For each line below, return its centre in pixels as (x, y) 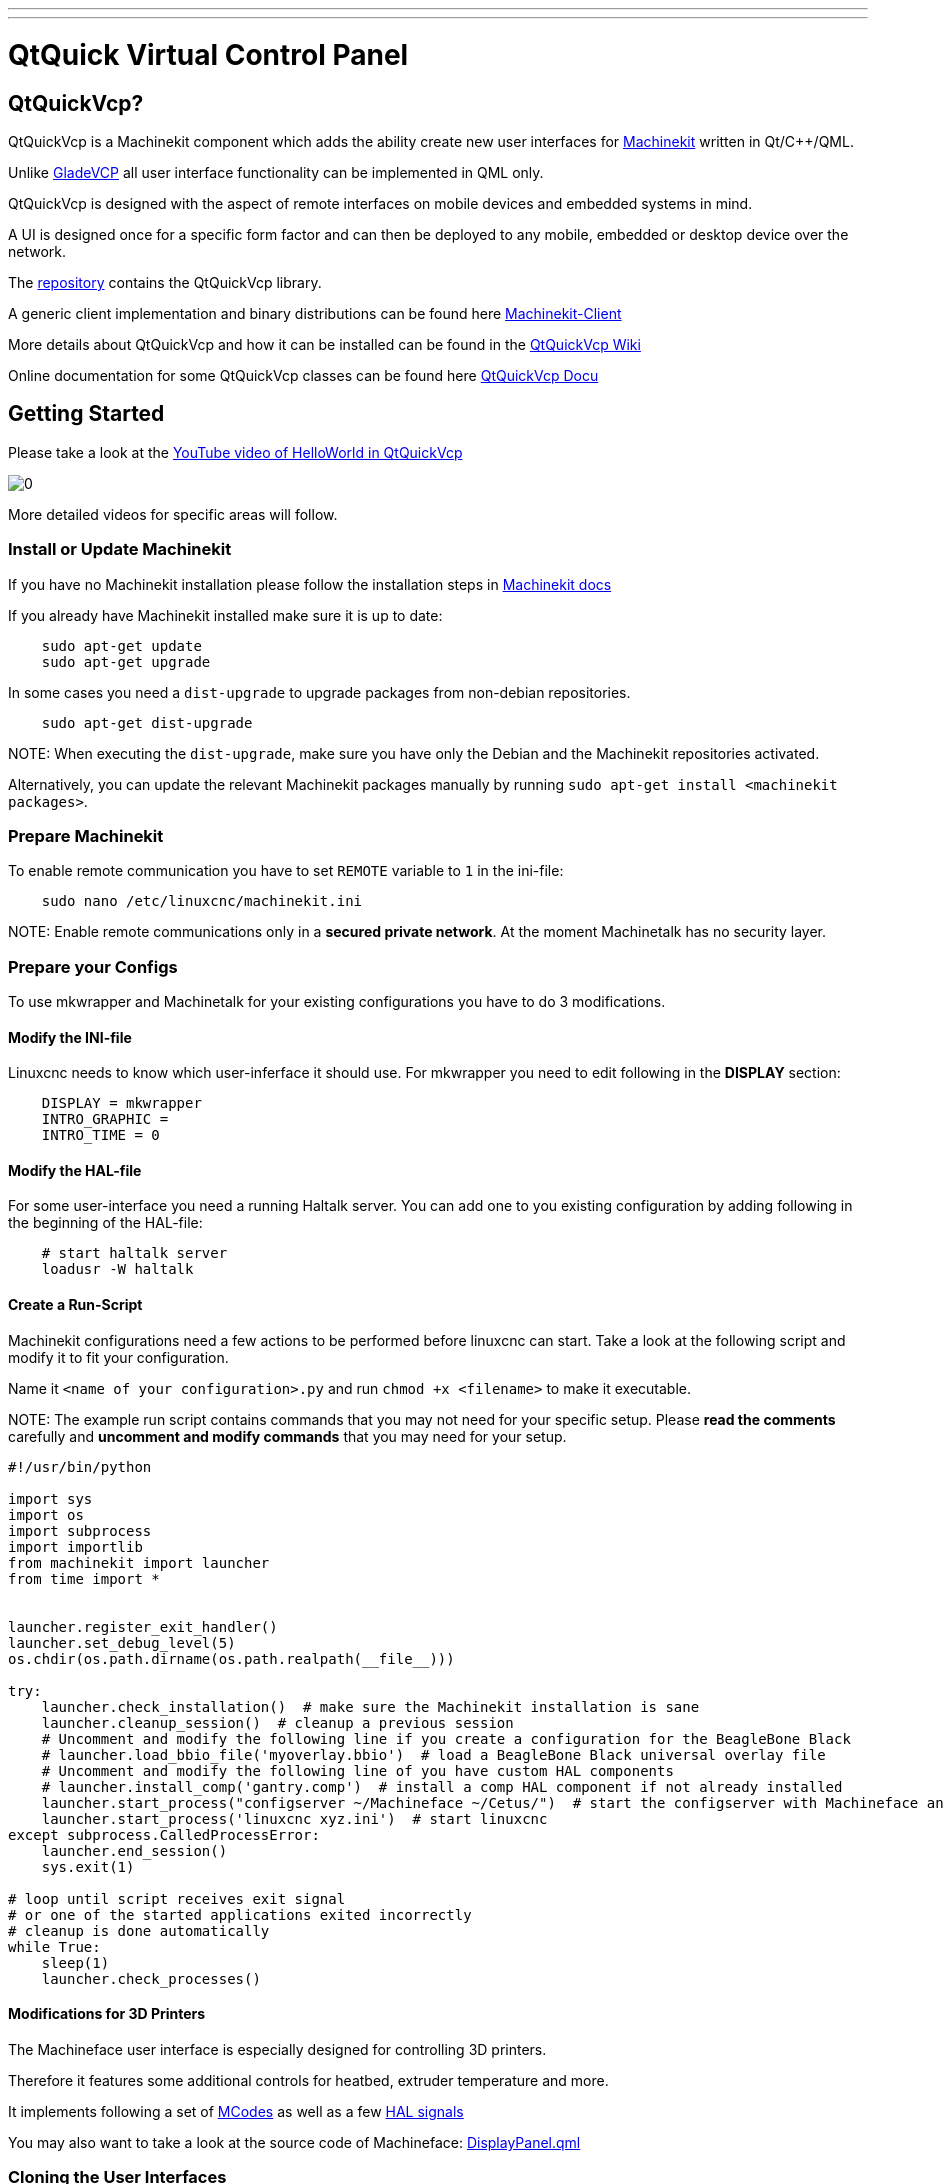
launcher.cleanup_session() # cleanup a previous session (277, 1722)
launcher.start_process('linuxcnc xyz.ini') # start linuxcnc (294, 1818)
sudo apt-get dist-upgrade (147, 722)
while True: (54, 1946)
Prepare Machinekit (86, 835)
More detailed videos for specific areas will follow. (173, 514)
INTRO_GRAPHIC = (105, 1119)
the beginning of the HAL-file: (105, 1223)
